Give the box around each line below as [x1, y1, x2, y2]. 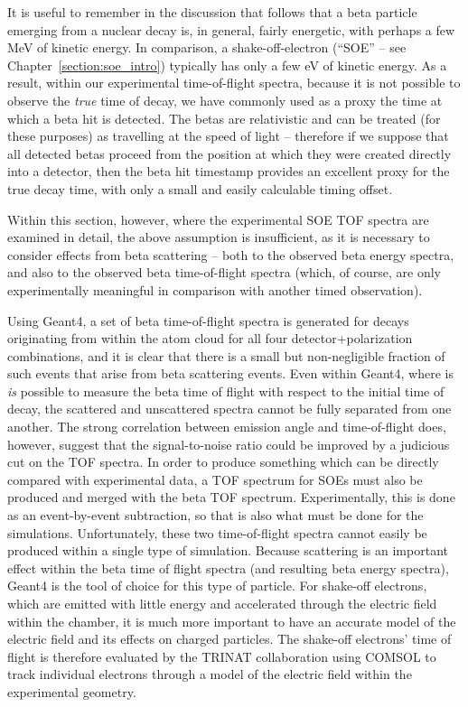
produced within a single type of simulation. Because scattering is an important [7, 541, 448, 560]
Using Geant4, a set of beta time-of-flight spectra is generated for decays [7, 311, 409, 330]
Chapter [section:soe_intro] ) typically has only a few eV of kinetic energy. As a [7, 55, 447, 74]
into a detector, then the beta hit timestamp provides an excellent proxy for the [7, 162, 450, 181]
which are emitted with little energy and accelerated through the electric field [7, 594, 437, 612]
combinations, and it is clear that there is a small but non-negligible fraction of [7, 346, 445, 365]
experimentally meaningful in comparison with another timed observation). [7, 280, 423, 299]
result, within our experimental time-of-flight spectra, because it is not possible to [7, 73, 461, 92]
